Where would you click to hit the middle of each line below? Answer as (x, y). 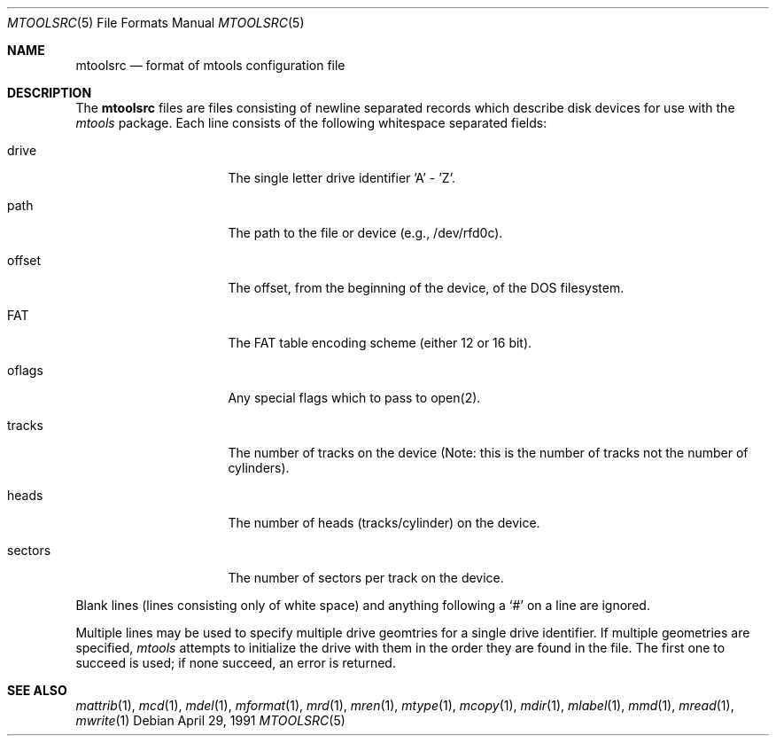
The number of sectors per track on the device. (366, 578)
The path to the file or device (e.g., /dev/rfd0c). (365, 233)
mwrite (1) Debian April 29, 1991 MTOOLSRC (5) (210, 720)
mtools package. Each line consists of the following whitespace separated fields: (311, 123)
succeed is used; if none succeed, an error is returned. (236, 663)
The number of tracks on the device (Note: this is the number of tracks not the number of (488, 453)
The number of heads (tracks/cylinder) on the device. (384, 523)
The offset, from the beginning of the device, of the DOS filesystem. (426, 288)
